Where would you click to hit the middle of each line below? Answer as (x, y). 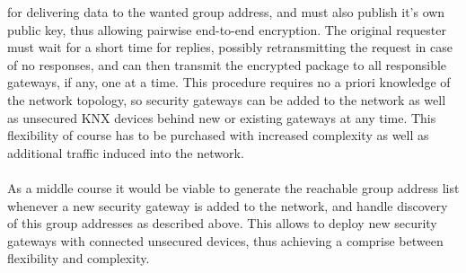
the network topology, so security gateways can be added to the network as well (227, 99)
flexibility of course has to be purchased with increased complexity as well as (218, 135)
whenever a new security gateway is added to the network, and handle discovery (228, 205)
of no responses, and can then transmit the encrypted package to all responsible (227, 64)
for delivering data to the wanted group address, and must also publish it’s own (226, 12)
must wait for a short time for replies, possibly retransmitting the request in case (230, 47)
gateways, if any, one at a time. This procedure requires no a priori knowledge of (229, 82)
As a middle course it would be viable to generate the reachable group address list (233, 187)
